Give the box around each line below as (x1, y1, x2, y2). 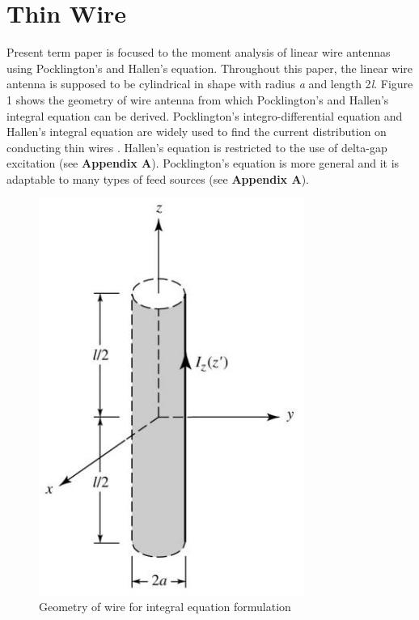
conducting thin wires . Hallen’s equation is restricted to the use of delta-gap (6, 138, 387, 155)
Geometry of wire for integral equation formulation (39, 598, 291, 615)
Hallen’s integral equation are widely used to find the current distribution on (6, 123, 387, 140)
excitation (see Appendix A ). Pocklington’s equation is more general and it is (6, 155, 400, 172)
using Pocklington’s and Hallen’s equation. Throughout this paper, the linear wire (6, 59, 413, 76)
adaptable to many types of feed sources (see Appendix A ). (6, 170, 309, 187)
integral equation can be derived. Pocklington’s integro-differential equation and (6, 107, 403, 124)
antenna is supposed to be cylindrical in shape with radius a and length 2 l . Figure (6, 75, 413, 92)
